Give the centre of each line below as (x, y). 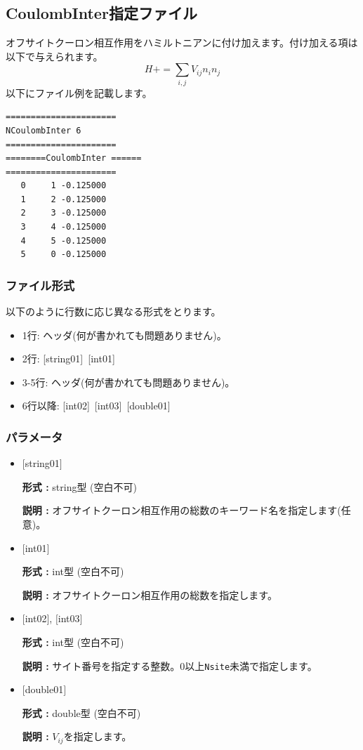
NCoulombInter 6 (44, 130)
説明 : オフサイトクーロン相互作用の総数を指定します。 (150, 594)
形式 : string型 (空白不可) (79, 486)
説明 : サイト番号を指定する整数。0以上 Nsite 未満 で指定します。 (170, 665)
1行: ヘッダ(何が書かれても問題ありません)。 (124, 335)
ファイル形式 (40, 285)
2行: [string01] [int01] (68, 358)
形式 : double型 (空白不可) (81, 712)
